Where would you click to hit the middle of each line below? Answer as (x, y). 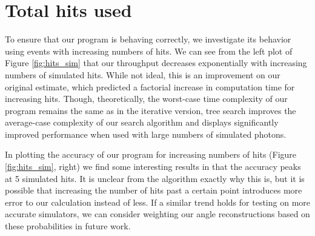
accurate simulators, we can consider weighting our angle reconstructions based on (157, 214)
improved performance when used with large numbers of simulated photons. (146, 134)
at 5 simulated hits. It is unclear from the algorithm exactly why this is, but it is (155, 178)
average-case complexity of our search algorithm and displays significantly (142, 122)
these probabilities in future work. (68, 226)
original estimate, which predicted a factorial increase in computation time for (150, 86)
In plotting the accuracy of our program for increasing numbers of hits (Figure (151, 154)
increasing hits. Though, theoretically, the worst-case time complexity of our (146, 99)
